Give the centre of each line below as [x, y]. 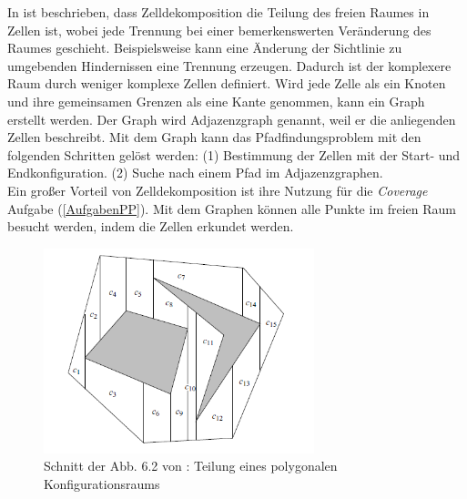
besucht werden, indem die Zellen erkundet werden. [151, 226]
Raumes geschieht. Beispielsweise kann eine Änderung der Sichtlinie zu [205, 48]
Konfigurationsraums [102, 483]
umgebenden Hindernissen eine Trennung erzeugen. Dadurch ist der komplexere [229, 65]
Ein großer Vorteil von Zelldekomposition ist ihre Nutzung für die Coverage [218, 190]
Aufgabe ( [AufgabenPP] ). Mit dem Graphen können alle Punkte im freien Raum [232, 208]
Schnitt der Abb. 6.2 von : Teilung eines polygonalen [191, 466]
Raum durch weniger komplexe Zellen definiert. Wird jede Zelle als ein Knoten [227, 83]
